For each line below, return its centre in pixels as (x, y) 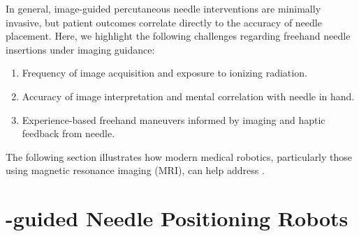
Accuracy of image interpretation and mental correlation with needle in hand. (188, 96)
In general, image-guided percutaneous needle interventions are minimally (163, 8)
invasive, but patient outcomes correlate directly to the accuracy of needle (164, 22)
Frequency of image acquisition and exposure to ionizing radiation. (164, 73)
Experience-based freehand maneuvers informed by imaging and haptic (174, 119)
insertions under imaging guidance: (80, 49)
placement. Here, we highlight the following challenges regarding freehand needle (178, 36)
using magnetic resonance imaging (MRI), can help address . (135, 170)
